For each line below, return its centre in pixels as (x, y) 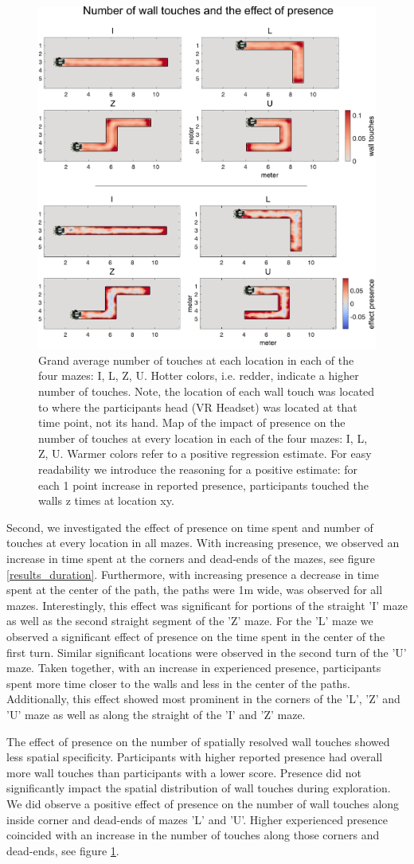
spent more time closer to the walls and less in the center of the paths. (178, 683)
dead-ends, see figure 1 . (63, 850)
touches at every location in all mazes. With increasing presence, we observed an (203, 543)
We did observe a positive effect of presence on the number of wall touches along (203, 803)
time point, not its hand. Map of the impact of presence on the (192, 422)
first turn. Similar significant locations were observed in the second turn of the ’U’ (207, 652)
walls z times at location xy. (106, 500)
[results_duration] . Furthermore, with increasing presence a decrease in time (193, 574)
